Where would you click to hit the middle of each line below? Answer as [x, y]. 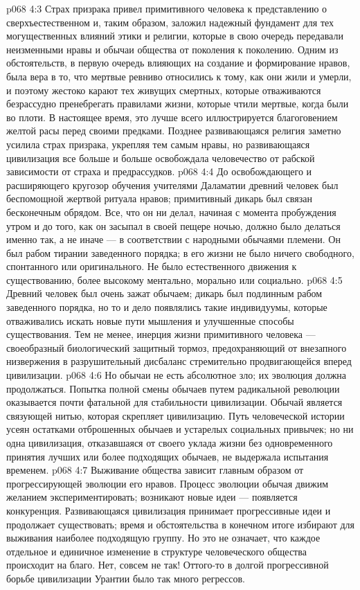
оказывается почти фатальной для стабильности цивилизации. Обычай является [174, 402]
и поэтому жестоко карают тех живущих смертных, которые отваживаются [164, 90]
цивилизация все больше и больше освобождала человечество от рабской [161, 158]
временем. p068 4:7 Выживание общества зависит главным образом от [155, 470]
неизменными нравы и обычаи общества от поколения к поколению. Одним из [172, 49]
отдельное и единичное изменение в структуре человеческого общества [156, 551]
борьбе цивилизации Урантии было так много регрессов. [126, 578]
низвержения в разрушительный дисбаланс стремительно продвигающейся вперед [179, 361]
